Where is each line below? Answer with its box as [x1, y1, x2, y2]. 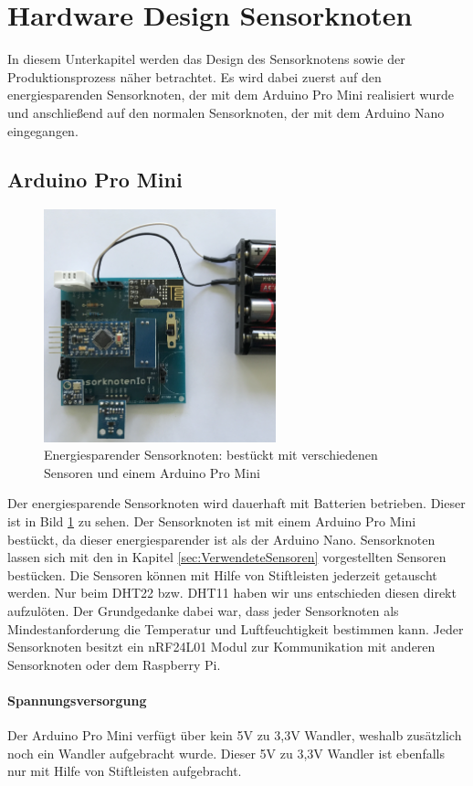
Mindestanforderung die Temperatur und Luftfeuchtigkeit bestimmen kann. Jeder [7, 619, 464, 638]
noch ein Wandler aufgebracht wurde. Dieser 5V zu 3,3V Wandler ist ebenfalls [7, 743, 445, 762]
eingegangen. [7, 121, 79, 140]
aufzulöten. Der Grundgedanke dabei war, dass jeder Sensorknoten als [7, 601, 399, 621]
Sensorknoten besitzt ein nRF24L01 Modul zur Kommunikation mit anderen [7, 637, 436, 656]
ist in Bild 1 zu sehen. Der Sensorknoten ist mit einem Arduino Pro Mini [7, 512, 416, 531]
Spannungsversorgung [7, 691, 147, 709]
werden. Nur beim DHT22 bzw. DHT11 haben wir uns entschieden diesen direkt [7, 583, 457, 602]
